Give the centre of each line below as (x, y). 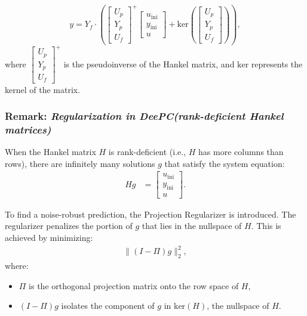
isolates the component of (108, 306)
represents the (277, 63)
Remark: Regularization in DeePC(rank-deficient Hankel (144, 116)
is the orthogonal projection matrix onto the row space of (134, 285)
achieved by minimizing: (49, 237)
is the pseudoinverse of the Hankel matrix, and (149, 63)
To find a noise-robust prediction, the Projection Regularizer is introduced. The (151, 214)
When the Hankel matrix (50, 152)
